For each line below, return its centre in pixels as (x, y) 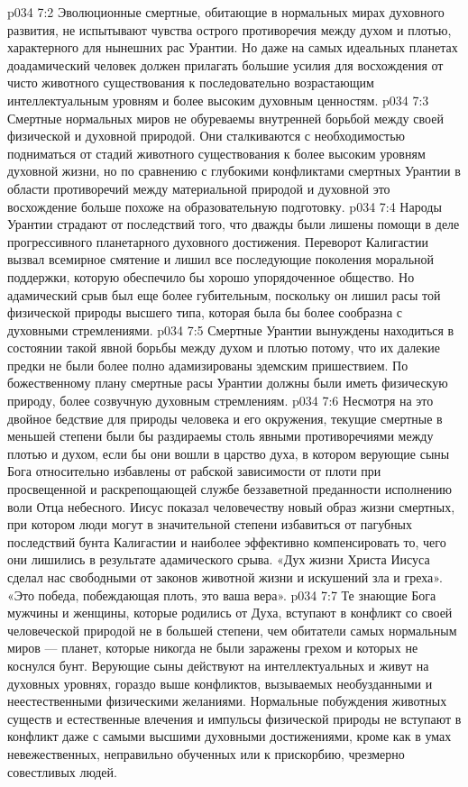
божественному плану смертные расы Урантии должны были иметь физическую (228, 383)
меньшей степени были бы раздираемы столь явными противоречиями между (220, 436)
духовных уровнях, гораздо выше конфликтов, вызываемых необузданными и (220, 683)
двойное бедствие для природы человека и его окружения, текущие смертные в (225, 418)
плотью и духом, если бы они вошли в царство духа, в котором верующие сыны (229, 453)
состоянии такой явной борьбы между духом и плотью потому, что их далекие (224, 348)
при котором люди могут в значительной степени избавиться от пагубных (210, 524)
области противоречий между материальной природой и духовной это (199, 188)
